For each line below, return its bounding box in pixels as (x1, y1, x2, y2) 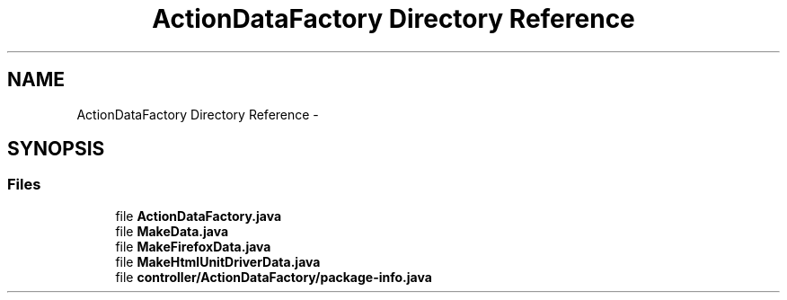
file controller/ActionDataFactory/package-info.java (115, 269, 432, 285)
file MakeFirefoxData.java (115, 238, 271, 254)
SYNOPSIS (7, 137, 105, 161)
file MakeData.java (115, 223, 229, 239)
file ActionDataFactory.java (115, 207, 282, 224)
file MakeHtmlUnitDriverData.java (115, 253, 321, 269)
